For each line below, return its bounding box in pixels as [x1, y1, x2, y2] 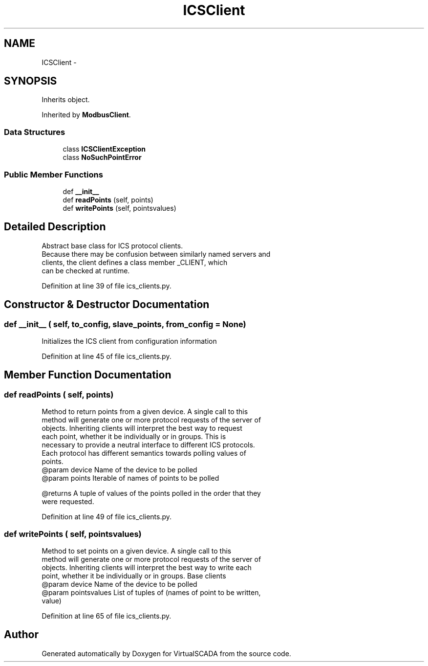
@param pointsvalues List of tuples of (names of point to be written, [42, 588, 261, 597]
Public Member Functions [4, 169, 103, 179]
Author [4, 628, 39, 641]
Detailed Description [4, 221, 106, 233]
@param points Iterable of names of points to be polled [42, 474, 219, 483]
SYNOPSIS [4, 75, 57, 88]
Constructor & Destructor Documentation [4, 298, 210, 311]
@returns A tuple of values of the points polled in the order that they [42, 489, 261, 498]
